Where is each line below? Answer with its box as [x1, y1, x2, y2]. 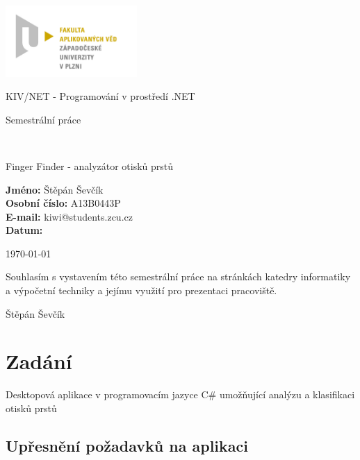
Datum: [6, 223, 43, 237]
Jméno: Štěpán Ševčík [6, 182, 104, 196]
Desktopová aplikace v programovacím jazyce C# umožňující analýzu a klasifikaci [6, 387, 355, 402]
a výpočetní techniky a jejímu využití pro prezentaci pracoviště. [6, 283, 277, 298]
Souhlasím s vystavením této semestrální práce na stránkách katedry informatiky [6, 269, 351, 284]
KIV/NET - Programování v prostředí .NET [6, 89, 195, 103]
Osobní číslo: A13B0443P [6, 196, 121, 210]
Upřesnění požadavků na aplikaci [6, 434, 248, 456]
